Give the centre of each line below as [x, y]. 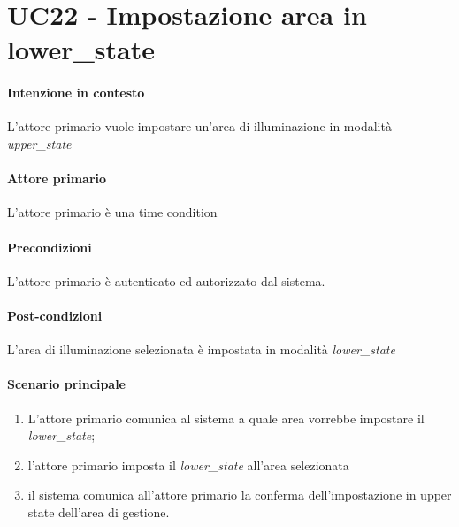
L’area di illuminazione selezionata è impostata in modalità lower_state [201, 349]
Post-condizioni [55, 315]
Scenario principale [66, 384]
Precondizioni [50, 247]
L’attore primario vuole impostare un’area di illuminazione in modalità [199, 126]
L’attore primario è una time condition [112, 212]
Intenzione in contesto [76, 93]
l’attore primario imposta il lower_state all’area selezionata [188, 465]
